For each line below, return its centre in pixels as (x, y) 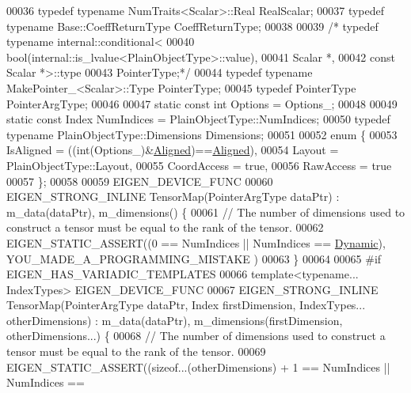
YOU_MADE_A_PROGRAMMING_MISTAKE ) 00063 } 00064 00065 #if (194, 258)
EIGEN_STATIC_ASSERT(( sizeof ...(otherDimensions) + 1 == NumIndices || (198, 367)
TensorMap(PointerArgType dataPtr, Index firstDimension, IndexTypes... (186, 305)
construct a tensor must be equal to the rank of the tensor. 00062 (165, 227)
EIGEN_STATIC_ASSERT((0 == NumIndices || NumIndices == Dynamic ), (196, 242)
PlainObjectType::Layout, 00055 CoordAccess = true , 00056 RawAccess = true (199, 165)
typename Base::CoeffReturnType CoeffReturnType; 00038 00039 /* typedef (192, 26)
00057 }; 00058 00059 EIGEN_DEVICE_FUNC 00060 (140, 181)
